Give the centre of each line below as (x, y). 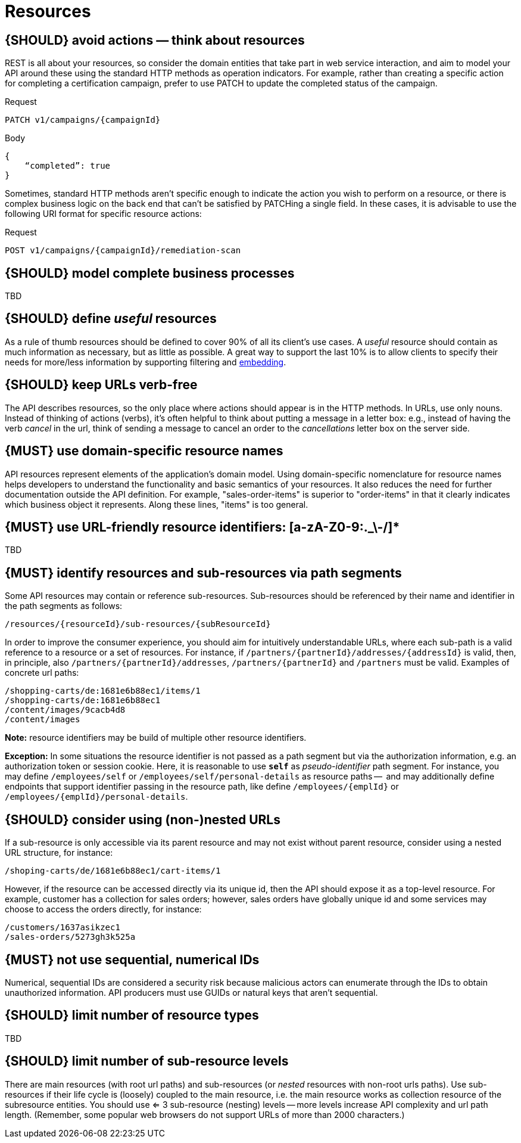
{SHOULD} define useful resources (111, 319)
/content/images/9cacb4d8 (65, 710)
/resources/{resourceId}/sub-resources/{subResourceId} (138, 624)
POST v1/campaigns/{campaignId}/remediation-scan (123, 251)
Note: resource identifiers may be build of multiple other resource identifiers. (156, 738)
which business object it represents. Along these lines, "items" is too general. (157, 504)
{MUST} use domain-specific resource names (144, 451)
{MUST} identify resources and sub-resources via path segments (203, 573)
